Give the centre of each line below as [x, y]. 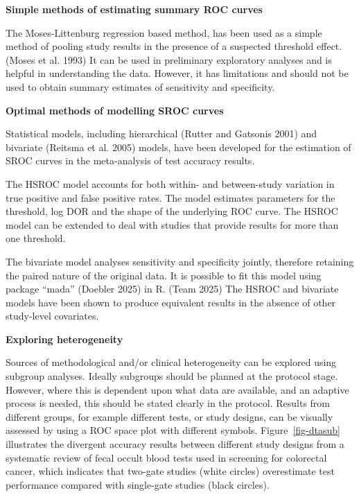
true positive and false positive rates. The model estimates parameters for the [170, 197]
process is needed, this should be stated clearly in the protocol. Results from [168, 403]
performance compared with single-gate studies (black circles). [138, 484]
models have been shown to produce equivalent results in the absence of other [171, 302]
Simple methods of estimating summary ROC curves [134, 9]
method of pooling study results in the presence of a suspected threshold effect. [174, 46]
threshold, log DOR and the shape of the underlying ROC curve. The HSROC [172, 211]
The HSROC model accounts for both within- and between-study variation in [170, 183]
